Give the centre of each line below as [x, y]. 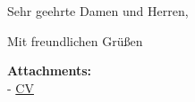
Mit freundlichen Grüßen [75, 40]
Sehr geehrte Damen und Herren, [98, 11]
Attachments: [50, 71]
